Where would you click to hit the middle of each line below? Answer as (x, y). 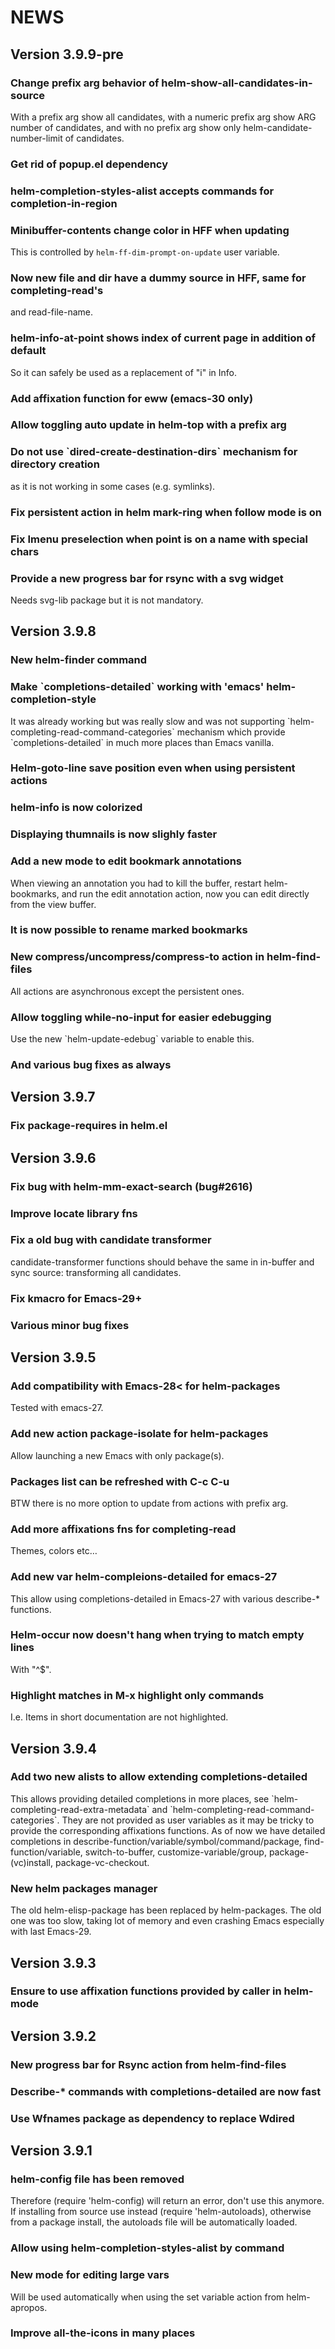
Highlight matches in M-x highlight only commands (137, 1695)
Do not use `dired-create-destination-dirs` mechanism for (154, 452)
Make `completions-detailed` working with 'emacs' (137, 687)
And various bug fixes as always (91, 1064)
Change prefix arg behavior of (85, 83)
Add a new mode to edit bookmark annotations (126, 861)
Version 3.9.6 (53, 1157)
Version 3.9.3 (53, 1962)
